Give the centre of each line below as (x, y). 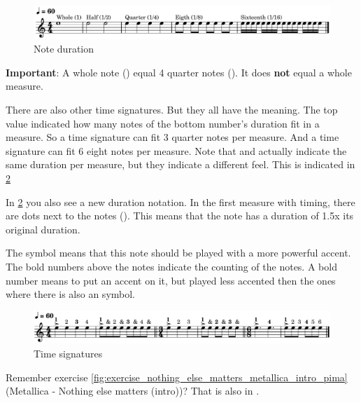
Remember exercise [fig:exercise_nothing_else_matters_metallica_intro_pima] (177, 377)
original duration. (43, 229)
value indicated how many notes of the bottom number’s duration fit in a (163, 123)
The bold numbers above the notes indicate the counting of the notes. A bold (171, 266)
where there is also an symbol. (71, 294)
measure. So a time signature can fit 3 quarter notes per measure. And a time (172, 137)
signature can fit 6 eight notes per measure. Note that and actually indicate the (176, 150)
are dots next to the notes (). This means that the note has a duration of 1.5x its (180, 216)
